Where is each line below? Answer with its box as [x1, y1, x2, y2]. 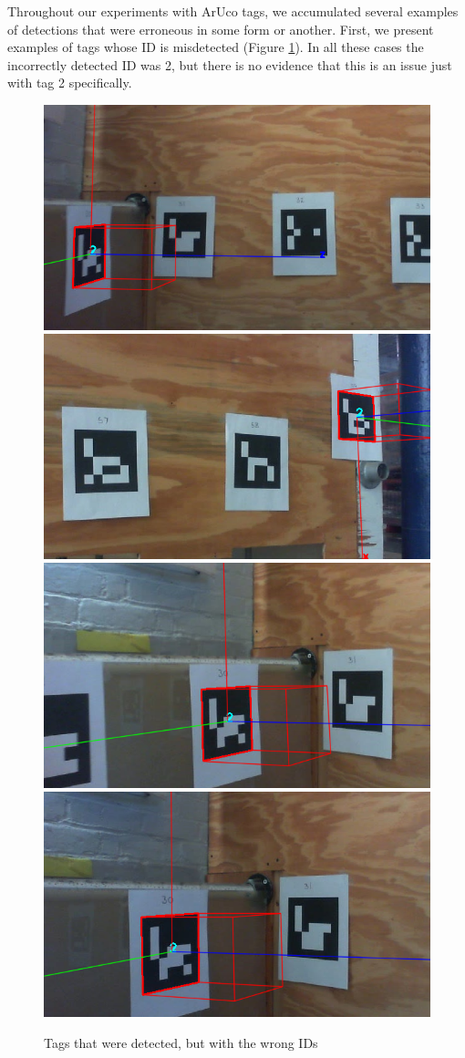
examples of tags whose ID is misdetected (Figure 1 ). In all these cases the [7, 37, 424, 57]
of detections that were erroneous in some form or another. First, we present [7, 19, 434, 38]
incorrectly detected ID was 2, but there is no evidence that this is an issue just [7, 55, 452, 74]
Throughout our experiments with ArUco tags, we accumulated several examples [7, 2, 459, 20]
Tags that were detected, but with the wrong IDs [44, 1032, 318, 1052]
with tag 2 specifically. [7, 73, 132, 92]
